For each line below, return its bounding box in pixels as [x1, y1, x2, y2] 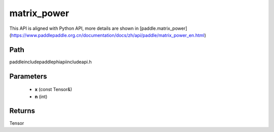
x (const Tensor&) [35, 86, 73, 93]
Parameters [9, 72, 47, 80]
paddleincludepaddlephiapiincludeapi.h [9, 59, 92, 65]
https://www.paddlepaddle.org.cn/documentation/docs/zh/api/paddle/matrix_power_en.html [11, 32, 205, 38]
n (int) [35, 94, 48, 100]
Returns [9, 107, 36, 115]
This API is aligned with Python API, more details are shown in [9, 25, 139, 31]
